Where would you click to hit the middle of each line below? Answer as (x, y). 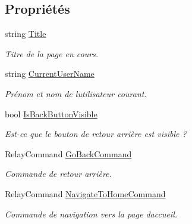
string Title (26, 34)
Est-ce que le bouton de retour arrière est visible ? (96, 134)
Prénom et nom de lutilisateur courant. (76, 93)
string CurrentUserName (50, 74)
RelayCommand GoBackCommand (68, 153)
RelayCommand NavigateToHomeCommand (85, 193)
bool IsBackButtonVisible (51, 113)
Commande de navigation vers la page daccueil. (91, 214)
